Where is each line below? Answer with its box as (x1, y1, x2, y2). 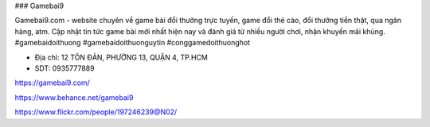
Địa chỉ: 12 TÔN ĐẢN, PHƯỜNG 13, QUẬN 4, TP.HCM (34, 52, 209, 62)
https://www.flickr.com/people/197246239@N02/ (14, 107, 178, 117)
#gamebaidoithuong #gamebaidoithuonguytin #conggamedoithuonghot (14, 38, 251, 48)
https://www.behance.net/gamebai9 (14, 92, 134, 102)
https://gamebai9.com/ (14, 78, 91, 87)
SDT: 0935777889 (34, 63, 95, 73)
